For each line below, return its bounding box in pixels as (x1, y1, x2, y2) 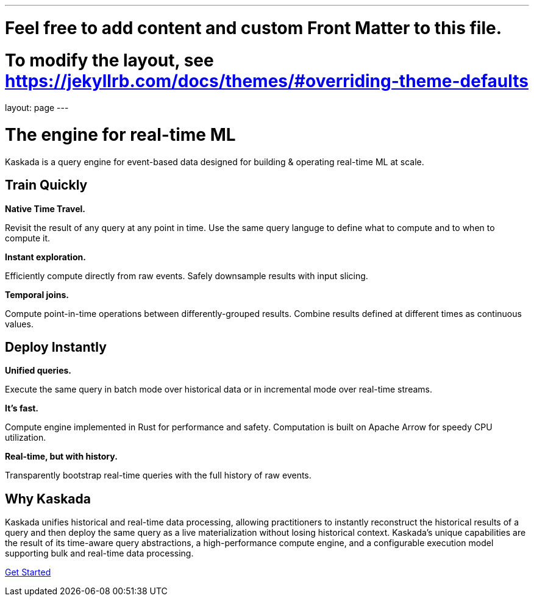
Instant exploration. (5, 251, 86, 262)
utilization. (5, 432, 46, 443)
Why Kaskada (5, 491, 91, 507)
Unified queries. (5, 365, 72, 376)
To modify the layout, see (5, 49, 214, 71)
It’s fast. (5, 403, 39, 414)
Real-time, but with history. (5, 451, 118, 462)
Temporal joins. (5, 289, 69, 300)
